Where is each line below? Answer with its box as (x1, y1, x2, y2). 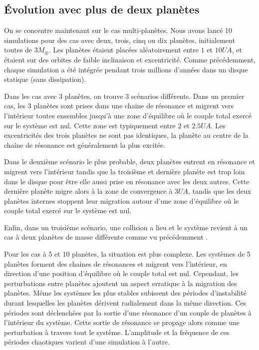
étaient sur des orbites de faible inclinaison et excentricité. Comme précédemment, (4, 54, 256, 64)
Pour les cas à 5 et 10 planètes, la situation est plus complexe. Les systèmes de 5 (4, 249, 251, 259)
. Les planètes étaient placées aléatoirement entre (48, 44, 199, 55)
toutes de (4, 44, 32, 55)
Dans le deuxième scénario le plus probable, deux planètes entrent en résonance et (4, 156, 255, 167)
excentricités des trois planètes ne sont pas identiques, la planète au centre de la (4, 130, 249, 140)
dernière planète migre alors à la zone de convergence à (4, 186, 173, 196)
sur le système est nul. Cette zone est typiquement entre (4, 120, 176, 130)
